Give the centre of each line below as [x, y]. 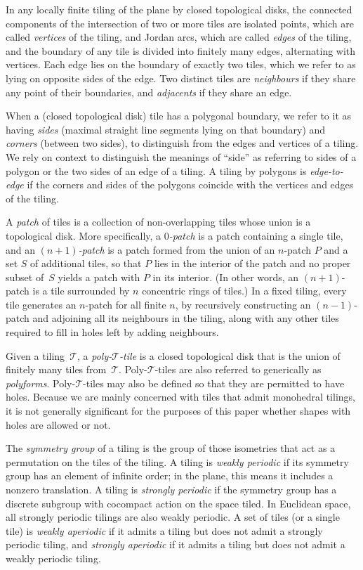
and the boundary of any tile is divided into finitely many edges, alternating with [181, 50]
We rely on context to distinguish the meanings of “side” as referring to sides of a [181, 156]
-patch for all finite [126, 304]
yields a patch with [99, 277]
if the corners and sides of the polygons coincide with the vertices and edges [190, 184]
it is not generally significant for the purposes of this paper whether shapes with [178, 411]
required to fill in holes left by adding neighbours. [112, 332]
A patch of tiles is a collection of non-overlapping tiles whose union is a [158, 222]
